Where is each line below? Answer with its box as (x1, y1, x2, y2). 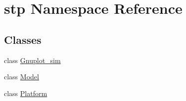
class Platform (4, 88, 47, 98)
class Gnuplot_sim (4, 55, 61, 65)
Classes (4, 32, 42, 47)
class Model (4, 71, 39, 82)
